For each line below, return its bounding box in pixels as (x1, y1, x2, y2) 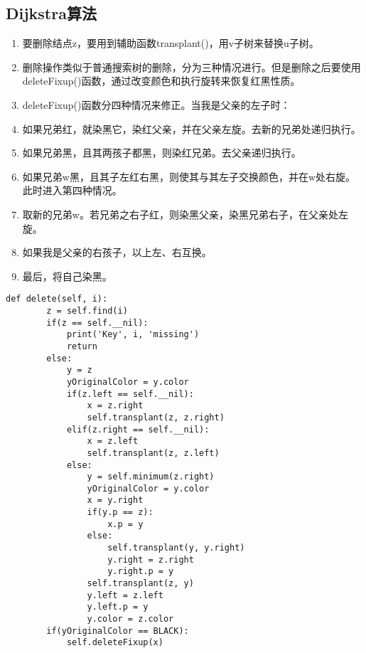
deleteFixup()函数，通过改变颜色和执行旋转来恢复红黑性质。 (22, 73, 301, 88)
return (66, 341, 97, 351)
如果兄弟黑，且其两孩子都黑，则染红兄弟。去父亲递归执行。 (22, 145, 301, 160)
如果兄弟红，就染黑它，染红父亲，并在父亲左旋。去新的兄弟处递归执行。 (22, 121, 361, 136)
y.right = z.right (107, 554, 194, 565)
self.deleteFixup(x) (66, 637, 163, 648)
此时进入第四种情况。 (22, 183, 122, 198)
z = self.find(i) (46, 305, 128, 316)
